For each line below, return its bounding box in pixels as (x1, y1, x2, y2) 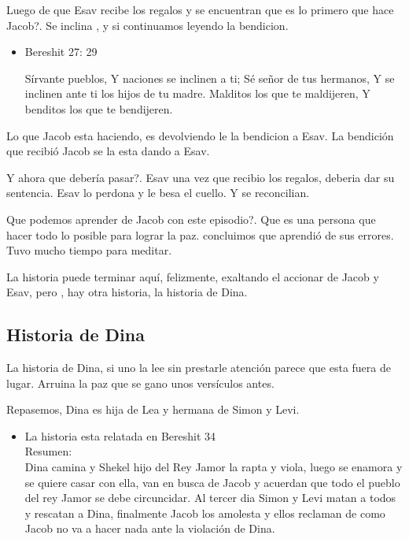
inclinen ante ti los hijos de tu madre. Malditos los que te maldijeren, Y (24, 85, 370, 102)
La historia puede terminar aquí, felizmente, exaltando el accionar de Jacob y (6, 268, 379, 284)
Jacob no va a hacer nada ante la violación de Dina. (24, 520, 275, 537)
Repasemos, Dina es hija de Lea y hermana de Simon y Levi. (6, 401, 300, 418)
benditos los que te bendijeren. (24, 100, 173, 117)
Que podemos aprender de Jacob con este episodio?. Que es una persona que (6, 210, 376, 227)
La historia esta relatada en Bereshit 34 (24, 427, 216, 444)
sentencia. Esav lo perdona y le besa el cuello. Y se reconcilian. (6, 184, 310, 201)
